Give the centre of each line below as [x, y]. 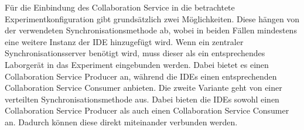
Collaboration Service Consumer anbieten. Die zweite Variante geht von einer [144, 88]
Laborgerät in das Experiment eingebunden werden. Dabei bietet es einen [137, 64]
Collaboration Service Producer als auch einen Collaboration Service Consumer [147, 110]
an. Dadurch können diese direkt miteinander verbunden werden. [121, 122]
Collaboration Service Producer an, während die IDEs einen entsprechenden [141, 76]
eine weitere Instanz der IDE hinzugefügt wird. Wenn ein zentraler [124, 41]
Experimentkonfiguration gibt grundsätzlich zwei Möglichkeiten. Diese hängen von [152, 18]
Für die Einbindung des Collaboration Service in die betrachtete [120, 7]
